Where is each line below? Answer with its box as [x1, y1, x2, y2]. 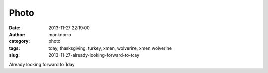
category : [9, 38, 30, 44]
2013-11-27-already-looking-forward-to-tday [48, 52, 140, 58]
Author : [9, 31, 26, 37]
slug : [9, 52, 20, 58]
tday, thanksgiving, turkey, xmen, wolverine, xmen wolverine [48, 45, 172, 51]
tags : [9, 45, 20, 51]
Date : [9, 25, 21, 31]
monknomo [48, 31, 71, 37]
